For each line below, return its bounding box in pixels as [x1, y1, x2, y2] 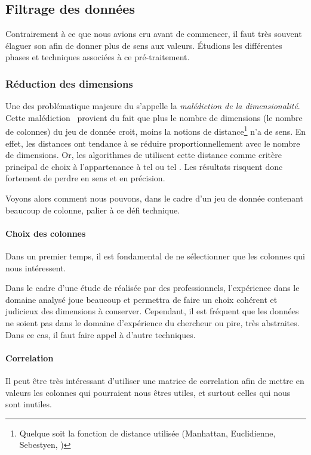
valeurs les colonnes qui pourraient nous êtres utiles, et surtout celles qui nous [5, 386, 291, 398]
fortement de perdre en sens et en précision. [5, 172, 165, 184]
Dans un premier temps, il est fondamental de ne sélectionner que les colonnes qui [5, 250, 306, 262]
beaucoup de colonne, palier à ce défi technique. [5, 203, 180, 216]
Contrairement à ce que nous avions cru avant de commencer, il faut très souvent [5, 27, 302, 40]
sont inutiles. [5, 398, 52, 410]
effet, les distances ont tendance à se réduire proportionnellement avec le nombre [5, 137, 300, 149]
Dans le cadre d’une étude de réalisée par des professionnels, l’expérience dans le [5, 281, 300, 294]
